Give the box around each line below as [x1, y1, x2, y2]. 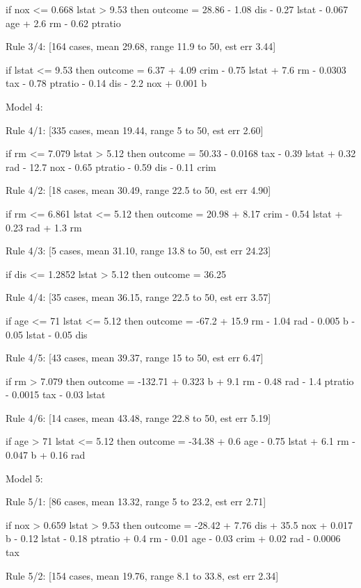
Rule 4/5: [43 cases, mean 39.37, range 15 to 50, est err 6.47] [6, 350, 264, 365]
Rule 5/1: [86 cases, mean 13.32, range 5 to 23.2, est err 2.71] [6, 494, 266, 509]
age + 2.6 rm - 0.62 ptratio [6, 15, 121, 30]
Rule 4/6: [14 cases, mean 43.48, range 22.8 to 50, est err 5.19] [6, 410, 271, 425]
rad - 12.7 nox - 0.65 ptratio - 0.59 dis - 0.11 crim [6, 159, 216, 174]
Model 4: [6, 99, 43, 113]
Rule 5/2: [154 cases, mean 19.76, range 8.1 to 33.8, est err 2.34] [6, 568, 279, 582]
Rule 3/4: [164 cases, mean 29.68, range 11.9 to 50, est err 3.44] [6, 39, 276, 54]
